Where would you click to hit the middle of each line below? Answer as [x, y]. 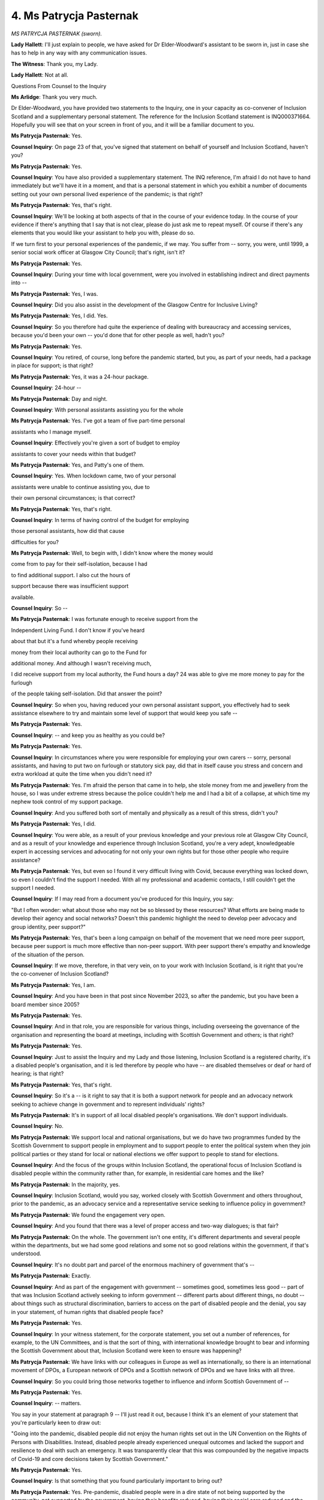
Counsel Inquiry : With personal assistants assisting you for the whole [97, 410]
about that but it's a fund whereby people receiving [74, 641]
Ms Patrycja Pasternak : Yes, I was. [55, 293]
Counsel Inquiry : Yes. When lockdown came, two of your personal [94, 476]
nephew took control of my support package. [67, 802]
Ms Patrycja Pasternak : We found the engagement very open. [88, 1214]
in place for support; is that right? [52, 365]
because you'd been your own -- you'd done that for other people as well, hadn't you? [118, 335]
